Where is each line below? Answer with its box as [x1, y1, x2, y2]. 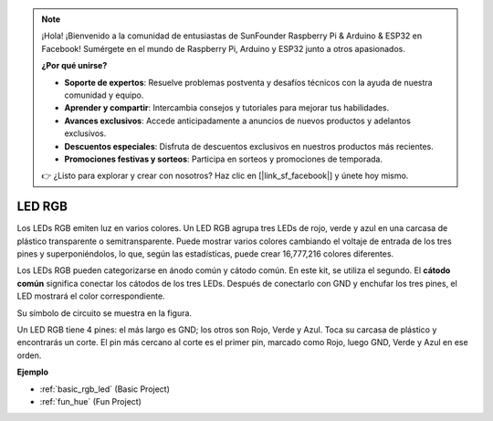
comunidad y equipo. [64, 89, 144, 100]
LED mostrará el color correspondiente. [16, 290, 165, 301]
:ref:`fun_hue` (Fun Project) [39, 395, 142, 406]
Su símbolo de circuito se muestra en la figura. [16, 307, 192, 319]
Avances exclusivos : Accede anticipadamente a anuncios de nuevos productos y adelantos [64, 115, 411, 126]
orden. [16, 350, 42, 361]
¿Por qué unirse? [41, 60, 108, 71]
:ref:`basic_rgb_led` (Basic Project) [39, 384, 171, 395]
